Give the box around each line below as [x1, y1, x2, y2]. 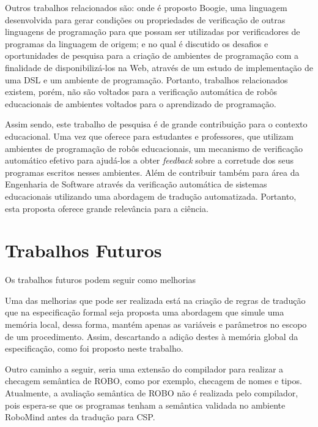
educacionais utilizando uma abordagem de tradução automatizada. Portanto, [5, 189, 297, 202]
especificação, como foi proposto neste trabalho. [5, 342, 183, 355]
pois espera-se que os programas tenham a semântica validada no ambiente [5, 398, 286, 411]
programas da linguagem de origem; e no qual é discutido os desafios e [5, 37, 268, 50]
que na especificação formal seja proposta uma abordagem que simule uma [5, 306, 284, 319]
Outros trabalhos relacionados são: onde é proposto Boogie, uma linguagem [5, 1, 287, 13]
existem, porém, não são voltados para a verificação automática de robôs [5, 85, 277, 98]
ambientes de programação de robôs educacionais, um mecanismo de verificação [5, 142, 303, 154]
